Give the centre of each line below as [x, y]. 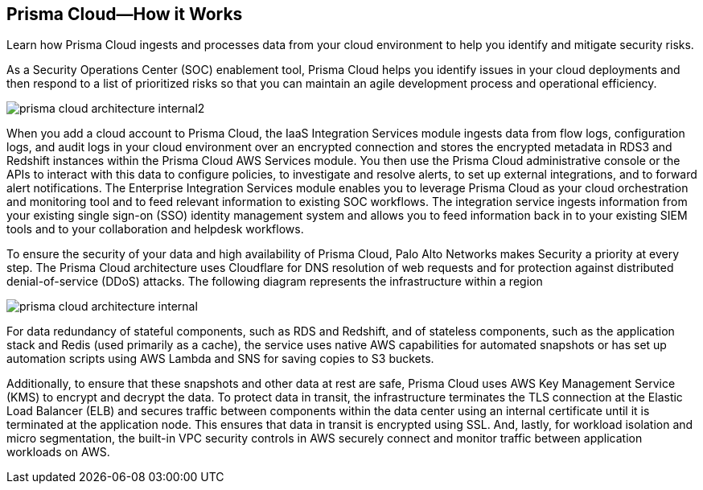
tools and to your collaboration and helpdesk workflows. [155, 229]
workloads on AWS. [58, 452]
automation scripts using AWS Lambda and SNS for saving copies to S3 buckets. [220, 359]
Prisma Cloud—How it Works [125, 14]
